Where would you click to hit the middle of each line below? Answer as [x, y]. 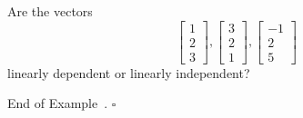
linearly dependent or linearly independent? [129, 72]
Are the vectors [50, 11]
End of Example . [58, 103]
